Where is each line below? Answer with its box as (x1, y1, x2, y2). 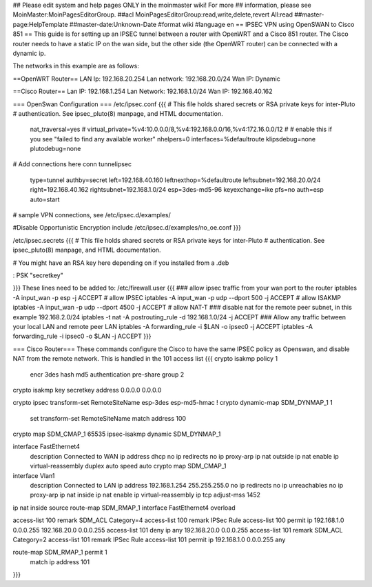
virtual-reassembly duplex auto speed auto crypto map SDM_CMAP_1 (30, 462, 227, 470)
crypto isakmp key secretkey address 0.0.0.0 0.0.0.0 (12, 386, 162, 394)
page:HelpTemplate (12, 20, 68, 28)
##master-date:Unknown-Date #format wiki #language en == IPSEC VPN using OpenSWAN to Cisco (69, 20, 355, 28)
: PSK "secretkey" (12, 271, 63, 279)
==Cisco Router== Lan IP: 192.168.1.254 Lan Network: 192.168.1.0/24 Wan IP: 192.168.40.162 (12, 87, 273, 96)
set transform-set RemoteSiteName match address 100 (30, 414, 186, 422)
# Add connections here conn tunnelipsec (12, 160, 132, 168)
